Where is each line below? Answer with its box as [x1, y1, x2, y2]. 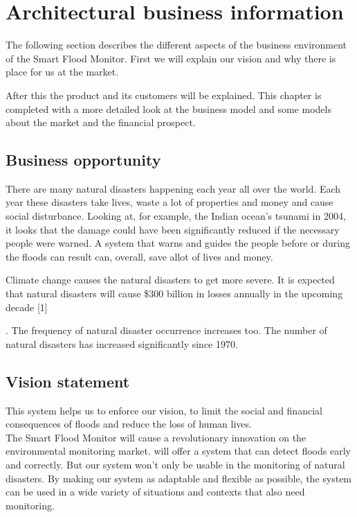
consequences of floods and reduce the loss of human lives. [6, 417, 252, 431]
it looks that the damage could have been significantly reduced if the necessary [6, 222, 340, 236]
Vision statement [6, 370, 130, 392]
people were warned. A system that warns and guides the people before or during [6, 236, 350, 250]
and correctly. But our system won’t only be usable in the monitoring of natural [6, 457, 345, 471]
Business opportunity [6, 149, 161, 170]
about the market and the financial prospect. [6, 115, 196, 130]
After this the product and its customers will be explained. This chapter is [6, 87, 322, 102]
